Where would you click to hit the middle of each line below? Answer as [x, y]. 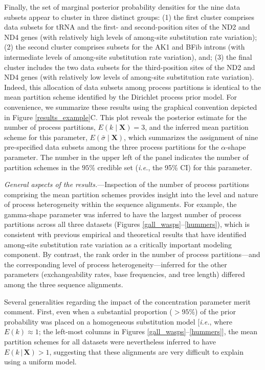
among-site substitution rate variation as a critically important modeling [118, 244]
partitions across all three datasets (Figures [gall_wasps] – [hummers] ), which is [127, 224]
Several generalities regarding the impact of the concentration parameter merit [127, 301]
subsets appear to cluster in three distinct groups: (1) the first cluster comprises [129, 17]
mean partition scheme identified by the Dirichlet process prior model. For [121, 97]
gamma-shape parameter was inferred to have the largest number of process [123, 214]
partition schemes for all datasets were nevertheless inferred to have [110, 341]
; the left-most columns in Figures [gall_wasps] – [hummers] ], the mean [148, 331]
